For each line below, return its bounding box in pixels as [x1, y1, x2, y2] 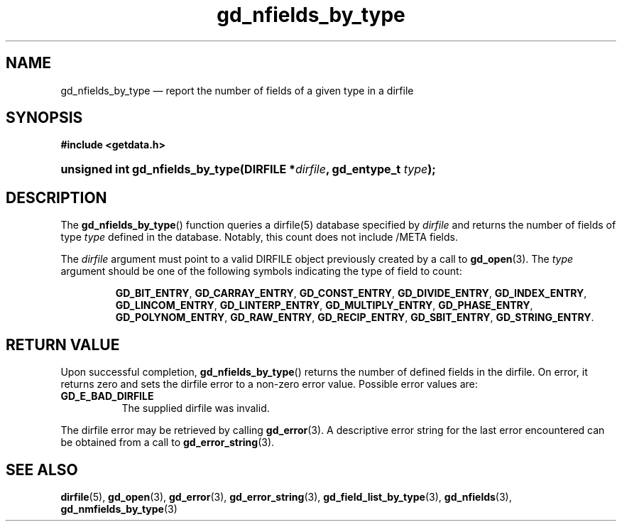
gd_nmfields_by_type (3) [60, 502, 178, 515]
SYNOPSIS [6, 109, 83, 127]
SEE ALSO [6, 460, 78, 479]
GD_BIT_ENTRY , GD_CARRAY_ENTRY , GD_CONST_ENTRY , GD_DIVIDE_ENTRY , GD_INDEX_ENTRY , [115, 287, 587, 300]
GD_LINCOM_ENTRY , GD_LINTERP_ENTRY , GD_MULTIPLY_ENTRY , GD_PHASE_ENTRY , [115, 299, 533, 312]
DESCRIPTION [6, 188, 107, 207]
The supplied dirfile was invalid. [121, 402, 270, 415]
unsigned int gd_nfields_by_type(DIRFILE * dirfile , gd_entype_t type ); [60, 162, 436, 177]
